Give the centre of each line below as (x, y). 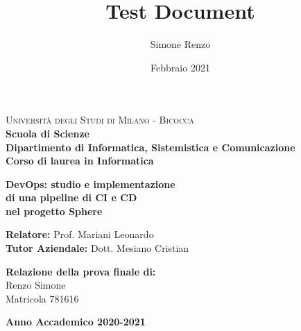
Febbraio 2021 (180, 67)
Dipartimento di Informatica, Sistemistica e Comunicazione (150, 147)
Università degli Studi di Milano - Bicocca (100, 120)
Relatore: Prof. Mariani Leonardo (80, 234)
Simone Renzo (180, 44)
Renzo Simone (36, 285)
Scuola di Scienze (48, 133)
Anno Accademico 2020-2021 (76, 322)
